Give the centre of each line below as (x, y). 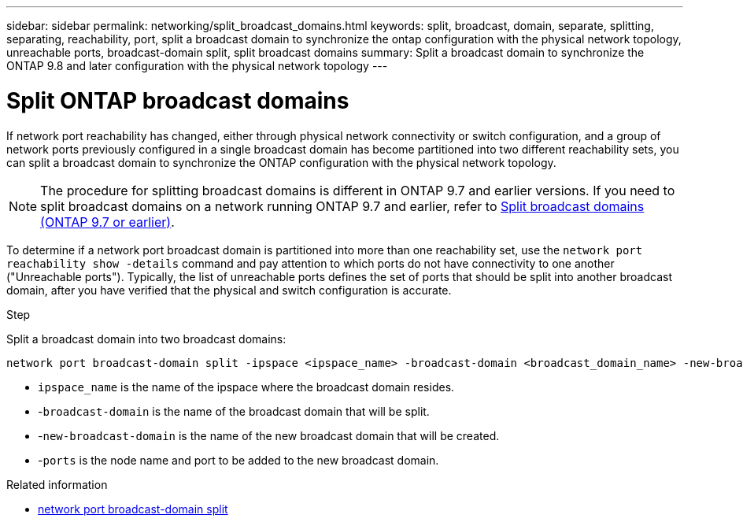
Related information (57, 484)
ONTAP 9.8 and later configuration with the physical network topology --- (197, 66)
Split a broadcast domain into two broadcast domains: (146, 339)
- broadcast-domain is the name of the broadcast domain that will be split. (234, 411)
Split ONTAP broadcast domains (178, 100)
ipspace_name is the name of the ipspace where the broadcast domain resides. (246, 387)
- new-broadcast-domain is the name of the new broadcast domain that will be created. (269, 435)
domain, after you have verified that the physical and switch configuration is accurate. (229, 290)
